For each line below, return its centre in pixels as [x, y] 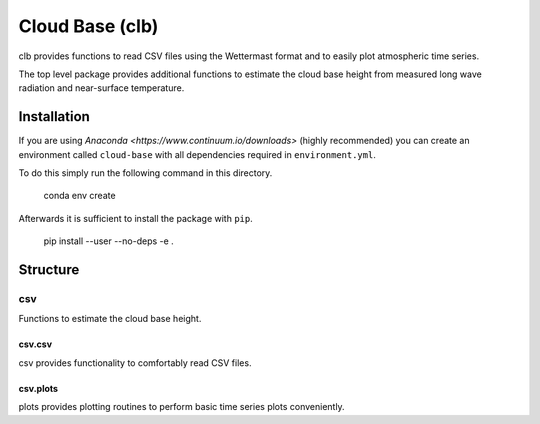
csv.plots [38, 388]
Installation [54, 116]
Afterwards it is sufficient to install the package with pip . [136, 218]
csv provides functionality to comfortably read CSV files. [135, 362]
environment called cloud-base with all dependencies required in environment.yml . [197, 154]
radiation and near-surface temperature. [101, 88]
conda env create [79, 196]
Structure [49, 269]
